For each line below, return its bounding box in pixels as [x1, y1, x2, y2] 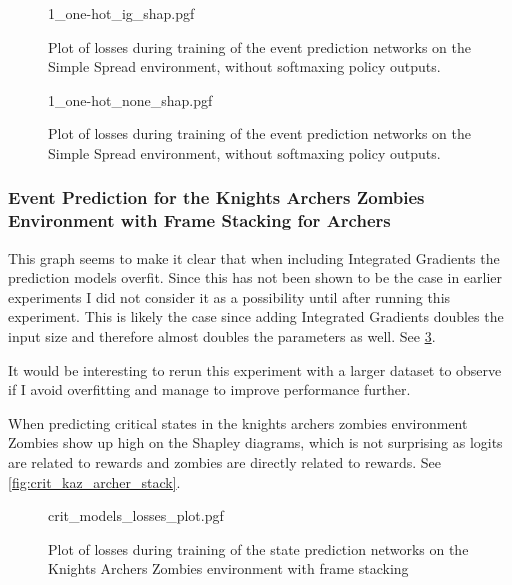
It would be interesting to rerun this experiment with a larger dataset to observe [8, 359, 502, 380]
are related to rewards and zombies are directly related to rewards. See [8, 452, 441, 473]
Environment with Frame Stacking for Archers [8, 208, 391, 233]
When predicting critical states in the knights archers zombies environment [8, 412, 468, 433]
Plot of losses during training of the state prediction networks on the [48, 538, 469, 559]
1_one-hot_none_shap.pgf [48, 89, 213, 110]
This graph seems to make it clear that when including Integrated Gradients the [8, 247, 500, 268]
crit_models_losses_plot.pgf [48, 505, 224, 526]
